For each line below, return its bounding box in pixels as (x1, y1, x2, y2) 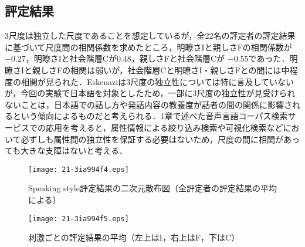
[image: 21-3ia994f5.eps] (28, 214, 129, 223)
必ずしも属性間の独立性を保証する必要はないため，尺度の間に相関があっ (21, 133, 300, 145)
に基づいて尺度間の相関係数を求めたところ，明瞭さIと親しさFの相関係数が (5, 40, 292, 53)
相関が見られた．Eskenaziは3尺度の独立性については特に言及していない (21, 75, 294, 87)
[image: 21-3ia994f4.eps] (28, 165, 129, 174)
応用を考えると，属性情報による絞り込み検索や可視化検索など (45, 121, 283, 133)
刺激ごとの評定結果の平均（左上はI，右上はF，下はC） (28, 231, 240, 243)
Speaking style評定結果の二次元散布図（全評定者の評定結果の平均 (28, 182, 277, 194)
